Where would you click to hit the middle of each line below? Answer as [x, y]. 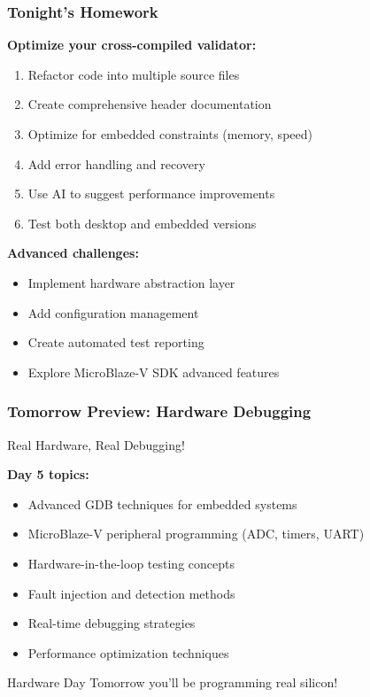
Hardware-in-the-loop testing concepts [131, 563]
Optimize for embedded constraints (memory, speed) [170, 134]
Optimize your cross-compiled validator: [132, 45]
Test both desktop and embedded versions [142, 223]
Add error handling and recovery [116, 163]
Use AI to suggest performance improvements [151, 194]
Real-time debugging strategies [112, 623]
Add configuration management [113, 312]
